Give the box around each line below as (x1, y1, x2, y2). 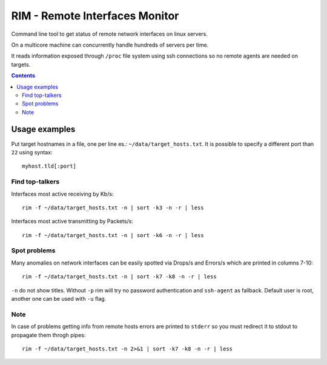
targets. (11, 61, 31, 68)
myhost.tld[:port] (22, 163, 77, 169)
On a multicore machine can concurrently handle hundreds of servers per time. (11, 41, 209, 48)
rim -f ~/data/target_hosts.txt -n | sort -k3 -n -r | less (22, 204, 204, 211)
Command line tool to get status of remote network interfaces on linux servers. (11, 30, 208, 38)
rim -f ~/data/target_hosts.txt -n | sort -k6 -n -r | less (22, 232, 204, 238)
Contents (11, 72, 36, 79)
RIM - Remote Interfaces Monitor (11, 9, 179, 22)
